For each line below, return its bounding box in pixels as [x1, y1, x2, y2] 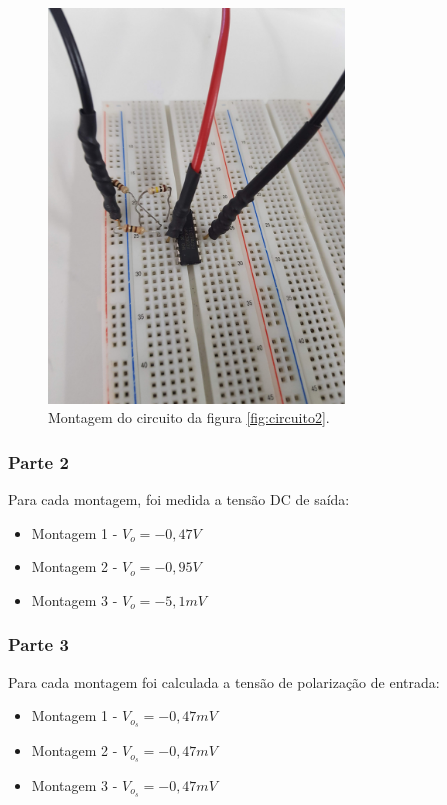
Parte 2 [8, 449, 69, 474]
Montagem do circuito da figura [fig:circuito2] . [48, 407, 330, 428]
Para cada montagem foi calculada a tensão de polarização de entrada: [8, 671, 440, 692]
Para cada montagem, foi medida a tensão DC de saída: [8, 489, 350, 510]
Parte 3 [8, 632, 69, 657]
